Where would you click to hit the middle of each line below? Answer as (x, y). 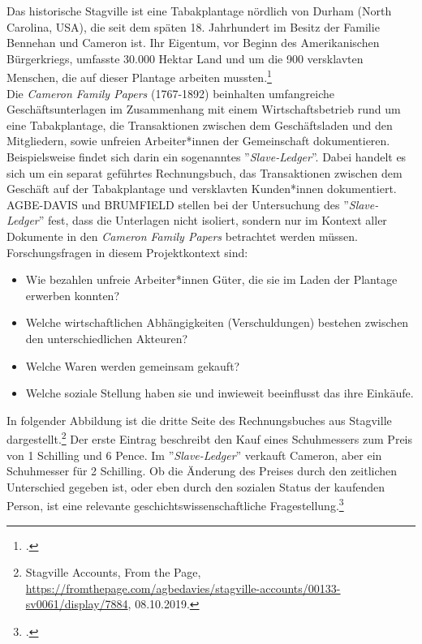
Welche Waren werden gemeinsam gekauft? (133, 365)
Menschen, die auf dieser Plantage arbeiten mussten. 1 (139, 76)
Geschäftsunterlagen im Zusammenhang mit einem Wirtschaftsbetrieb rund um (204, 109)
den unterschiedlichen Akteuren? (107, 338)
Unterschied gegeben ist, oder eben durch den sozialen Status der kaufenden (196, 486)
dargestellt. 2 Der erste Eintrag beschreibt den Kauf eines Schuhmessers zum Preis (210, 438)
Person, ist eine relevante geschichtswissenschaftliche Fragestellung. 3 (175, 504)
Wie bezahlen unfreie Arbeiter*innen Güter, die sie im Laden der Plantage (211, 279)
